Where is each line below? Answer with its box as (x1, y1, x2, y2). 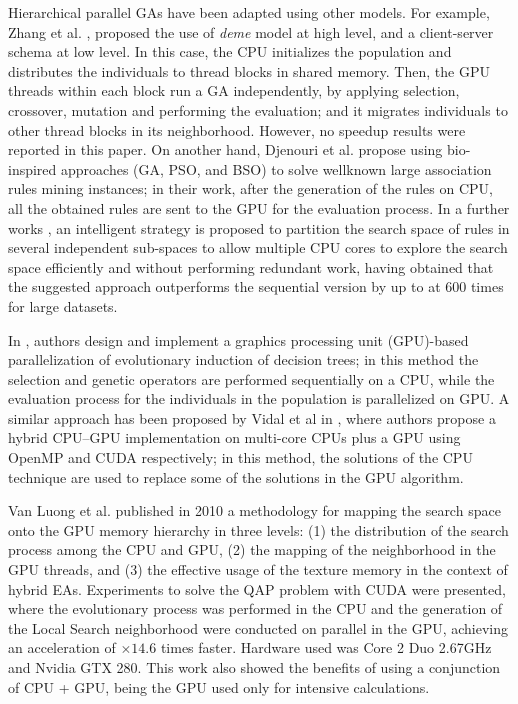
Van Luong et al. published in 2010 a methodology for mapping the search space (8, 500, 501, 521)
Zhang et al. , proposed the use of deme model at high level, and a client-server (8, 21, 494, 42)
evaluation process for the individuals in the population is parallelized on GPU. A (8, 388, 510, 409)
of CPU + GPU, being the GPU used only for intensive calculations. (8, 676, 430, 697)
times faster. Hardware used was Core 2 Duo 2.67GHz (160, 637, 492, 658)
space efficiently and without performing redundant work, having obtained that (8, 256, 494, 277)
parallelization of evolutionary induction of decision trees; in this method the (8, 349, 479, 370)
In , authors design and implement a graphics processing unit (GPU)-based (8, 329, 469, 350)
